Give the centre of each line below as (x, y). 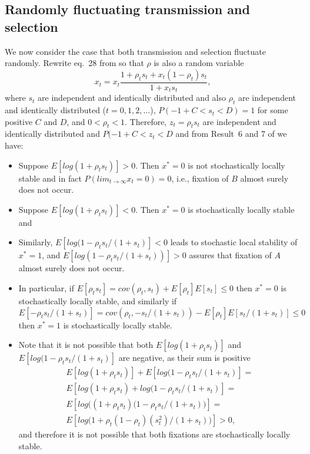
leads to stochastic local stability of (234, 242)
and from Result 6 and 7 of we (231, 134)
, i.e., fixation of (200, 178)
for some (273, 110)
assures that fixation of (230, 255)
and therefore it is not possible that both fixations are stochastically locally (154, 434)
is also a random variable (199, 63)
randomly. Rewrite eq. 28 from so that (74, 63)
